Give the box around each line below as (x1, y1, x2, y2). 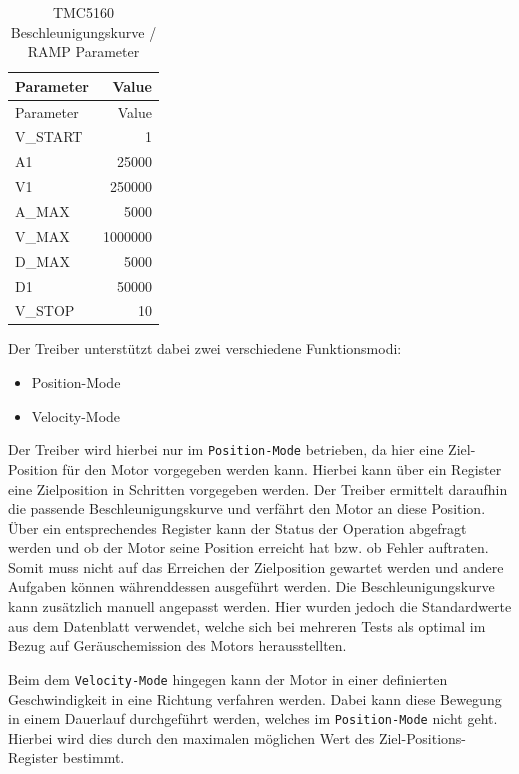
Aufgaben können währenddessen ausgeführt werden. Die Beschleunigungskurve (8, 576, 495, 597)
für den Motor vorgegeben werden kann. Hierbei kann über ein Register (62, 458, 502, 479)
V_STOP (15, 300, 75, 321)
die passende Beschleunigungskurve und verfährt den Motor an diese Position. (8, 498, 486, 519)
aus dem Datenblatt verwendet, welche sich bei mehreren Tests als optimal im (8, 615, 486, 636)
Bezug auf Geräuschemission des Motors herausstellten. (8, 635, 347, 656)
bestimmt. (62, 747, 125, 768)
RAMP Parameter (27, 41, 140, 62)
